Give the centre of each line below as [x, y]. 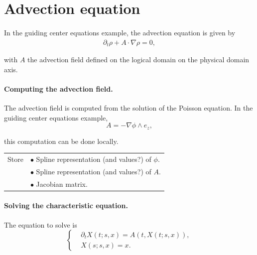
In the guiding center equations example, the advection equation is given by [120, 32]
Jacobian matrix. [62, 184]
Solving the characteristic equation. [66, 205]
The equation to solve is [41, 224]
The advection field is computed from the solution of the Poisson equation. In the [128, 108]
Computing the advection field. [59, 88]
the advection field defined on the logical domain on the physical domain [138, 60]
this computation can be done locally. [61, 141]
